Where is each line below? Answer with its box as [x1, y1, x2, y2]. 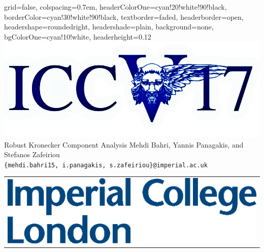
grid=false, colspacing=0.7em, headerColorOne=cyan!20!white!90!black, [4, 2, 227, 12]
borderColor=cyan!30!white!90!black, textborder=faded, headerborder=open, [4, 11, 244, 22]
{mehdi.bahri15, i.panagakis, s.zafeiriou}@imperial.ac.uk [4, 161, 208, 169]
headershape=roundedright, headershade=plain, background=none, [4, 21, 214, 32]
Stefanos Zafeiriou [4, 149, 60, 160]
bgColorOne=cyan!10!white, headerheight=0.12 [4, 31, 151, 42]
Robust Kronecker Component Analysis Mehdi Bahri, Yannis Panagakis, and [4, 139, 244, 150]
